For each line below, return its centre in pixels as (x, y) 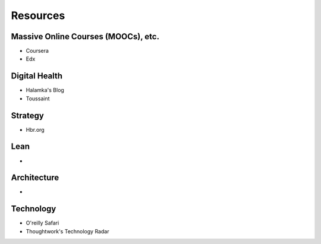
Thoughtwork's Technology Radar (67, 231)
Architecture (35, 178)
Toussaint (38, 99)
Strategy (27, 115)
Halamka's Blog (45, 90)
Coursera (37, 51)
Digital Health (37, 76)
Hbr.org (35, 129)
